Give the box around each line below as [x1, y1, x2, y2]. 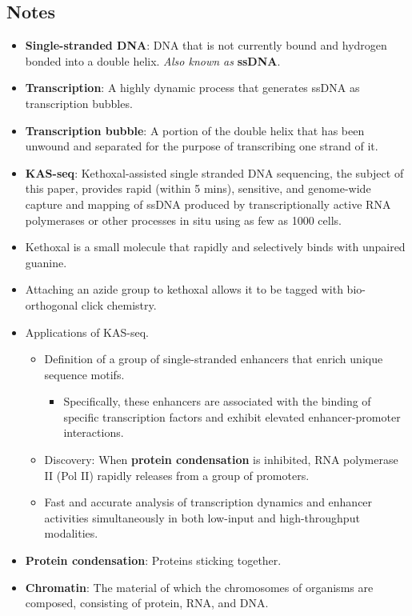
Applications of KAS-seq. [25, 323, 149, 340]
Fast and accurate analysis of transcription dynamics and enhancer [44, 494, 373, 510]
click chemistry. [81, 296, 157, 313]
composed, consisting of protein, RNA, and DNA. [25, 594, 269, 611]
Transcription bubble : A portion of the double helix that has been [25, 122, 365, 138]
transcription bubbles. [25, 94, 133, 111]
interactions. [63, 424, 124, 441]
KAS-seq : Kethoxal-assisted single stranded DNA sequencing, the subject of [25, 164, 404, 181]
